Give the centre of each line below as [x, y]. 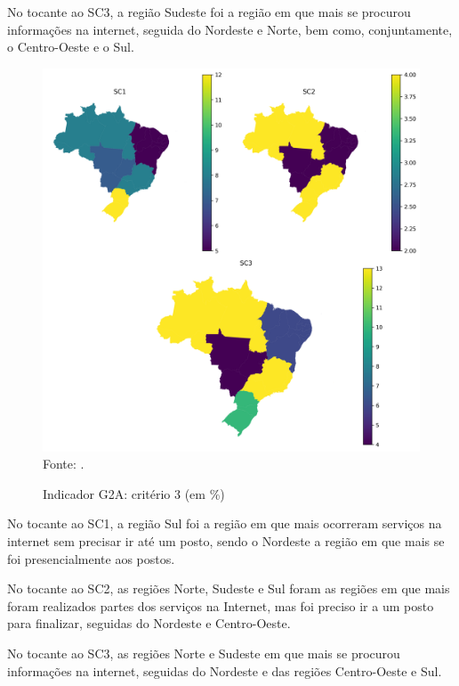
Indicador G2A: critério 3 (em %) [134, 493]
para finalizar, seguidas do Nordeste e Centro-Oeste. [149, 623]
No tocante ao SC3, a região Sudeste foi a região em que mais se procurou [209, 12]
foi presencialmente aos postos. [91, 558]
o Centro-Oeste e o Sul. [71, 47]
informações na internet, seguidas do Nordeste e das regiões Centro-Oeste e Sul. [225, 670]
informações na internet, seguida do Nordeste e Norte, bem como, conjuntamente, [230, 29]
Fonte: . [64, 464]
